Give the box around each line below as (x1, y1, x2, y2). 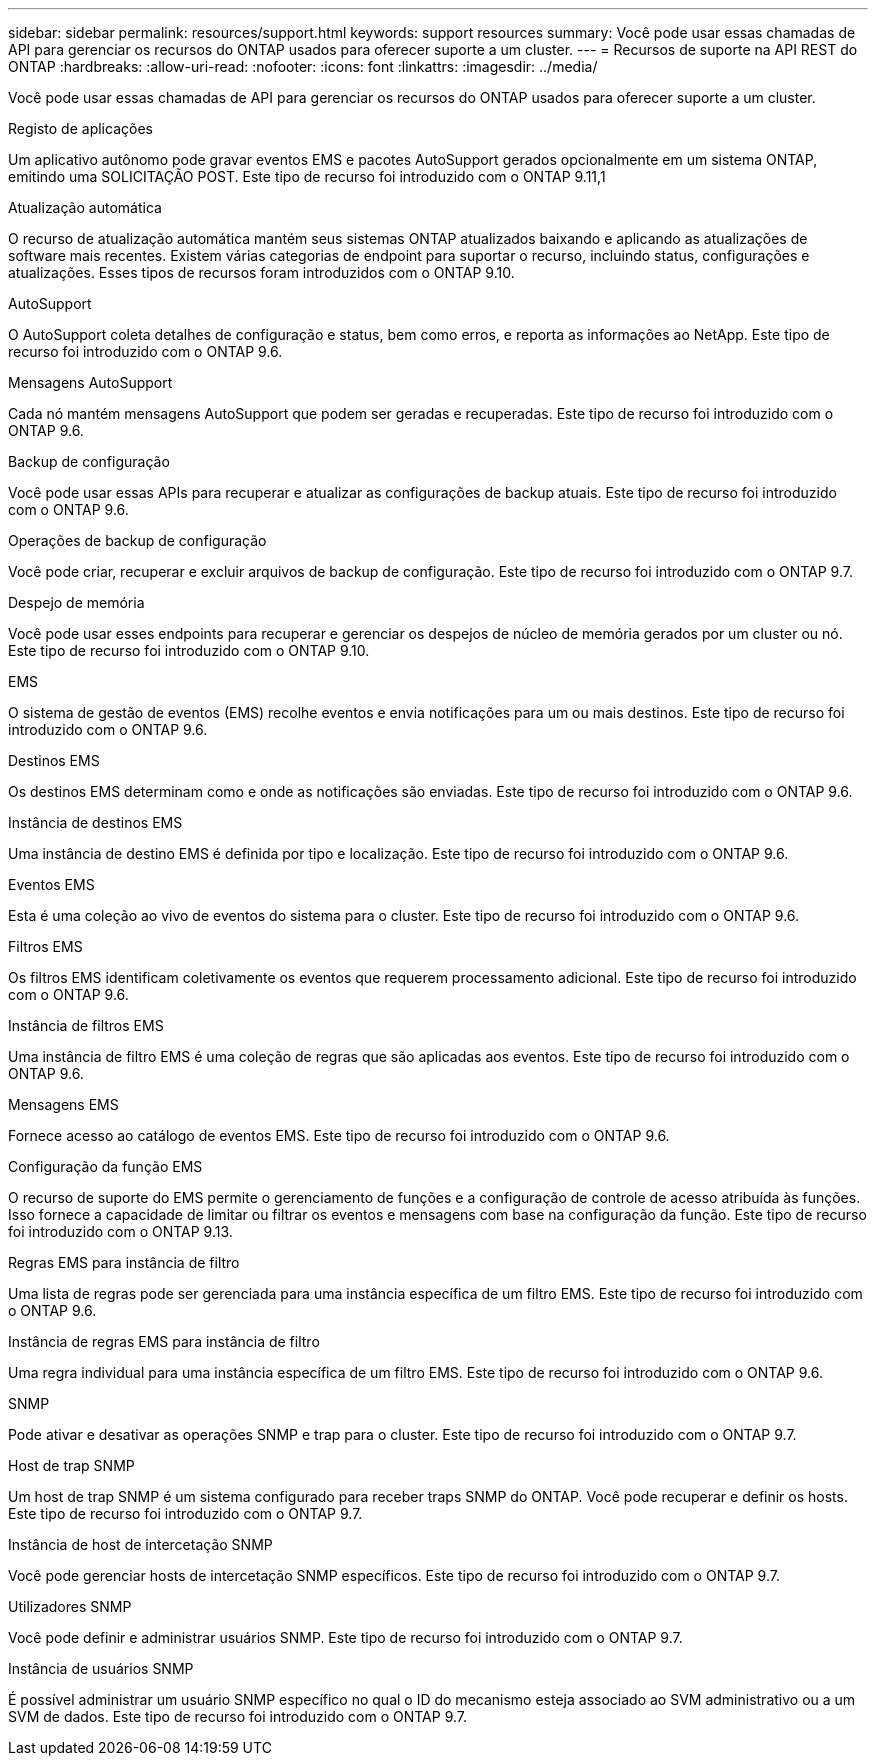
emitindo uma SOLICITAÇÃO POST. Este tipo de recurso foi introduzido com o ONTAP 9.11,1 (8, 168, 606, 185)
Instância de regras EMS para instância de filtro (8, 1333, 320, 1350)
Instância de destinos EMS (8, 814, 183, 831)
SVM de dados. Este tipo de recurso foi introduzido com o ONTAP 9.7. (8, 1708, 467, 1725)
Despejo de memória (8, 594, 145, 611)
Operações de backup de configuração (8, 532, 267, 549)
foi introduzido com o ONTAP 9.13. (8, 1223, 233, 1240)
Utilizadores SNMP (8, 1598, 132, 1615)
